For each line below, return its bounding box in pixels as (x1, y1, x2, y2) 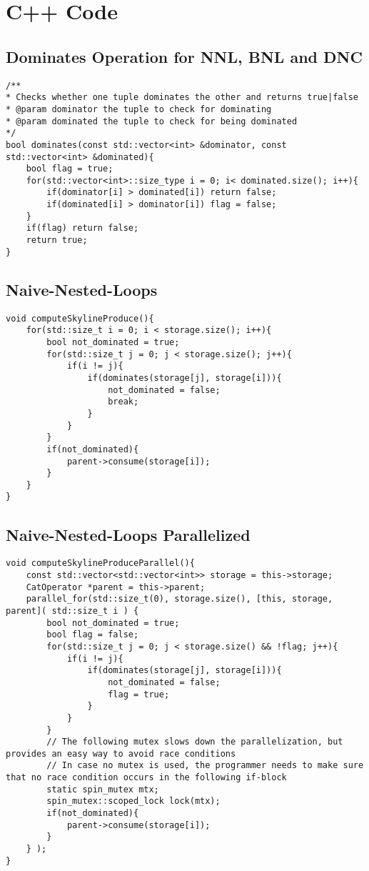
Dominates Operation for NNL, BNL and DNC (6, 45, 363, 67)
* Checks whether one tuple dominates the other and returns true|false (6, 92, 358, 103)
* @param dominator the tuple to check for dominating (6, 104, 272, 114)
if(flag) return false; (26, 223, 139, 234)
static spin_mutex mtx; (46, 784, 159, 795)
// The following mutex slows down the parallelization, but (46, 737, 343, 747)
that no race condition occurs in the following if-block (6, 772, 287, 783)
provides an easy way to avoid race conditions (6, 748, 236, 759)
